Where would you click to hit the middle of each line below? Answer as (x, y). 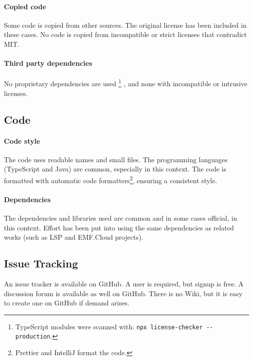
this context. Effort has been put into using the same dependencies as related (119, 227)
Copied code (25, 6)
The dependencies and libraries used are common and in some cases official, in (121, 218)
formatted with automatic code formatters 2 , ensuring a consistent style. (111, 179)
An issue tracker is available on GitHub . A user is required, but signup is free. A (124, 284)
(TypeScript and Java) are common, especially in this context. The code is (115, 169)
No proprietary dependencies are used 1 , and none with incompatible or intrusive (126, 83)
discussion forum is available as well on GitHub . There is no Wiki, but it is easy (123, 293)
